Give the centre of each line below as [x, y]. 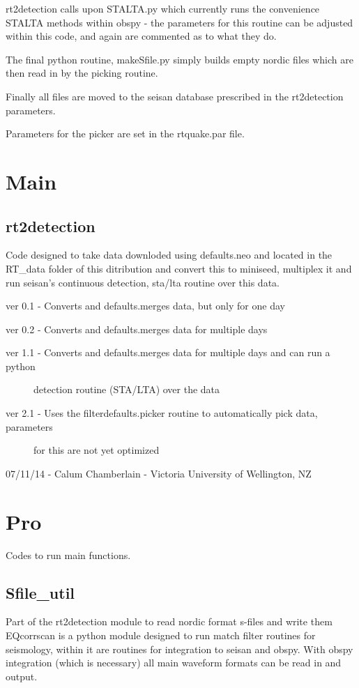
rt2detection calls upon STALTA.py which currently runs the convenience [163, 8]
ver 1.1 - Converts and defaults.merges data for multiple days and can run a [168, 352]
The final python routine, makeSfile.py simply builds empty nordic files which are [179, 59]
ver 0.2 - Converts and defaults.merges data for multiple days [137, 329]
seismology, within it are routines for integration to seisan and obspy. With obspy [179, 649]
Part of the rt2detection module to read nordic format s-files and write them [169, 621]
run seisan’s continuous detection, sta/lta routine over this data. [143, 282]
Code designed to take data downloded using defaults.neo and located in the [169, 255]
